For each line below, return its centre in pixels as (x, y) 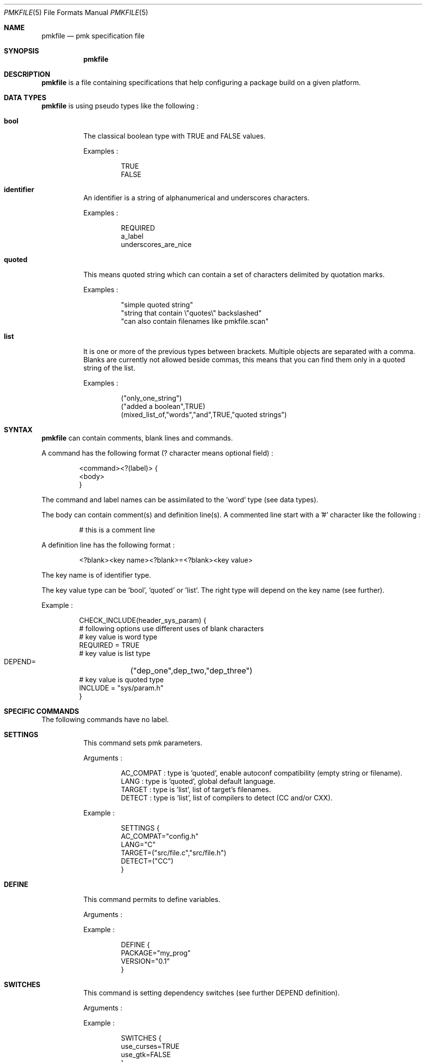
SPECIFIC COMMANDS (42, 711)
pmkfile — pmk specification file (93, 36)
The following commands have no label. (105, 719)
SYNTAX (18, 430)
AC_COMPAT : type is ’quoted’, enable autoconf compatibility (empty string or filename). (262, 773)
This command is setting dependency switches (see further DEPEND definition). (212, 993)
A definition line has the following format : (108, 545)
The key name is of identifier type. (96, 575)
